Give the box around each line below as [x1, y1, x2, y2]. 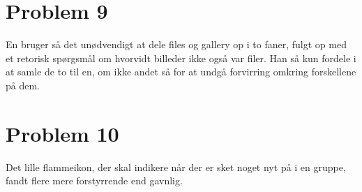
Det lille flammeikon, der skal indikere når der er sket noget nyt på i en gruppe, [6, 159, 346, 174]
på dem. [6, 77, 40, 92]
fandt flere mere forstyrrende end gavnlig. [6, 173, 183, 188]
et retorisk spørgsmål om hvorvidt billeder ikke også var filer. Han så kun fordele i [6, 50, 356, 65]
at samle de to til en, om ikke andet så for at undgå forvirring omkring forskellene [6, 64, 356, 79]
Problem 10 [6, 119, 119, 147]
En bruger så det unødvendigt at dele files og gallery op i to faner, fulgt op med [6, 37, 347, 52]
